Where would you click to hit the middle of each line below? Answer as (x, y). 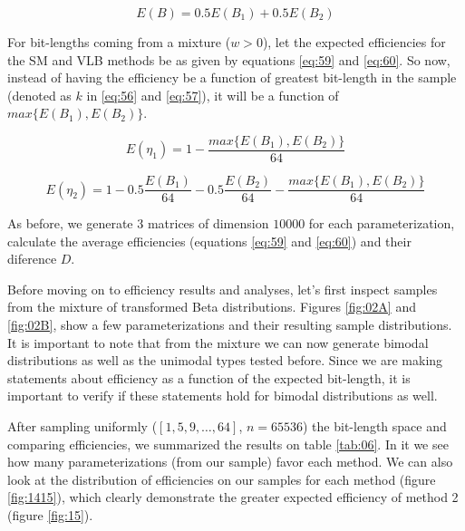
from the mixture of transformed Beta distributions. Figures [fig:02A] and (212, 307)
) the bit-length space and (375, 426)
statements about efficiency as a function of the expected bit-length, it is (209, 377)
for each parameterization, (382, 223)
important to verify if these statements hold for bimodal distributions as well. (223, 396)
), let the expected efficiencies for (354, 42)
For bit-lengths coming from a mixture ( (119, 42)
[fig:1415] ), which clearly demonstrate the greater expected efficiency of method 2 (233, 497)
